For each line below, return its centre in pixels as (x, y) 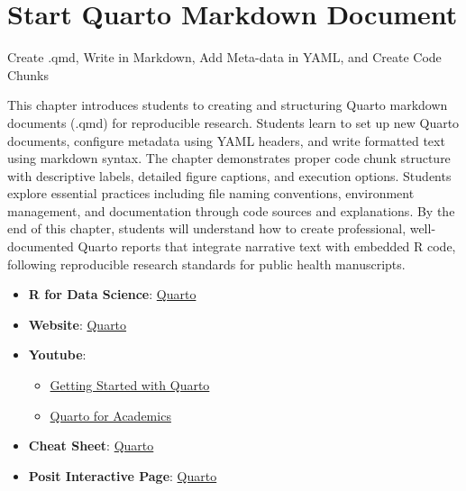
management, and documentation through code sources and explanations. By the (231, 210)
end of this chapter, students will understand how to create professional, (207, 228)
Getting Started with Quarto (130, 385)
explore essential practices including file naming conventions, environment (211, 193)
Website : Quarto (78, 324)
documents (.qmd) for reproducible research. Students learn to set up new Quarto (233, 122)
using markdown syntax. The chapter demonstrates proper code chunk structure (229, 158)
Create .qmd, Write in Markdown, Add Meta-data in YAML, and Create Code (224, 57)
